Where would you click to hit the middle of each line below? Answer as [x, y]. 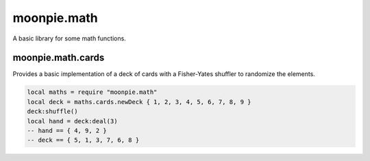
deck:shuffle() [52, 112]
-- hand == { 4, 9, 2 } [67, 131]
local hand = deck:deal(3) [72, 121]
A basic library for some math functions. [69, 38]
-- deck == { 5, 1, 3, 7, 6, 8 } [83, 140]
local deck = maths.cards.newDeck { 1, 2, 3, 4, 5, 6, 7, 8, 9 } [139, 102]
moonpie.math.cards [59, 58]
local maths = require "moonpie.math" [92, 92]
